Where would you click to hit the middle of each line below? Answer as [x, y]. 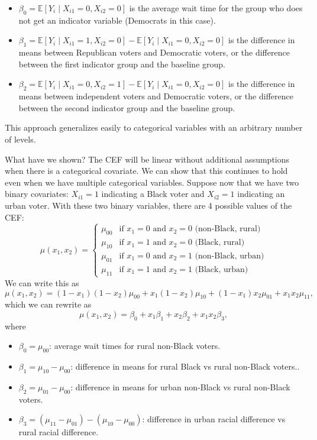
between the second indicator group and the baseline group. [127, 107]
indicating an [261, 194]
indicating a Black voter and [153, 194]
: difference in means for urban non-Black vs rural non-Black [180, 386]
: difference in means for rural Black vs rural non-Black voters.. [185, 366]
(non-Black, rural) [228, 229]
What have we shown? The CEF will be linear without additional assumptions [147, 159]
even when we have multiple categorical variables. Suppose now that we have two [152, 182]
